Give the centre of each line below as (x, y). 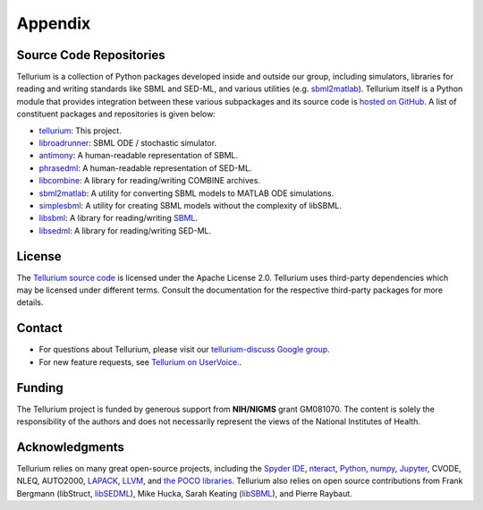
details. (30, 302)
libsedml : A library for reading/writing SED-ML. (125, 230)
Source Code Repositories (91, 55)
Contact (39, 328)
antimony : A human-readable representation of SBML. (139, 156)
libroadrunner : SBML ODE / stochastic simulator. (128, 143)
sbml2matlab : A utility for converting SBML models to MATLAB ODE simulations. (186, 193)
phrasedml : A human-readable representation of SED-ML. (145, 168)
